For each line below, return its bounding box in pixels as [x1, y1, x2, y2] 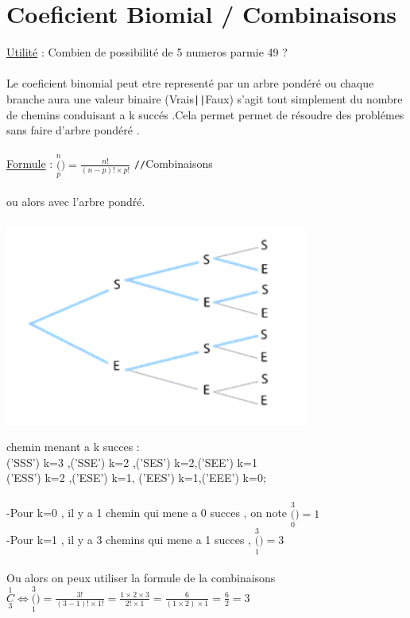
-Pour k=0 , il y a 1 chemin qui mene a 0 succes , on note [6, 504, 288, 521]
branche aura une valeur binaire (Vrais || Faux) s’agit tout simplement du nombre [6, 90, 403, 107]
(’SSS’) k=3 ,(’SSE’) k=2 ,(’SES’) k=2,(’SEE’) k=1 [6, 453, 257, 470]
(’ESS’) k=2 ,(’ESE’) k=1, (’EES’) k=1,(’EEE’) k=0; [6, 469, 266, 486]
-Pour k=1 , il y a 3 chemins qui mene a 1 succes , [6, 531, 252, 548]
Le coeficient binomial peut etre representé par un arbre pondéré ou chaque [6, 75, 374, 91]
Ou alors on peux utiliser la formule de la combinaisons [6, 569, 276, 585]
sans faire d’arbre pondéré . [6, 122, 140, 138]
